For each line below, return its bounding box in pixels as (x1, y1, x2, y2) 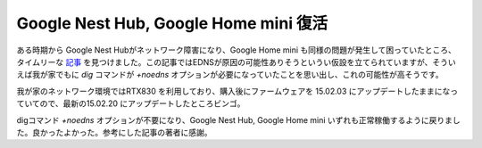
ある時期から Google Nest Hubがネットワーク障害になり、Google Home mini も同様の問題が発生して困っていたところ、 (16, 45, 457, 55)
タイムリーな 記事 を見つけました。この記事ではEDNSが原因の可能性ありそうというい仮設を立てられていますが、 (16, 56, 433, 67)
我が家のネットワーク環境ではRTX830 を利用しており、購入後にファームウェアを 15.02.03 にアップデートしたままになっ (16, 86, 459, 96)
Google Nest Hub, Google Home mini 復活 (16, 13, 328, 33)
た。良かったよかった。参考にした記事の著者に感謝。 (16, 127, 212, 137)
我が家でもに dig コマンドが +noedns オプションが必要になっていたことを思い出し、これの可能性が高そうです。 (31, 70, 444, 80)
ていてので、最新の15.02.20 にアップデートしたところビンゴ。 (16, 98, 245, 109)
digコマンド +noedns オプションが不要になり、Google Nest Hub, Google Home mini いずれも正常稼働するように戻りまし (16, 114, 461, 125)
